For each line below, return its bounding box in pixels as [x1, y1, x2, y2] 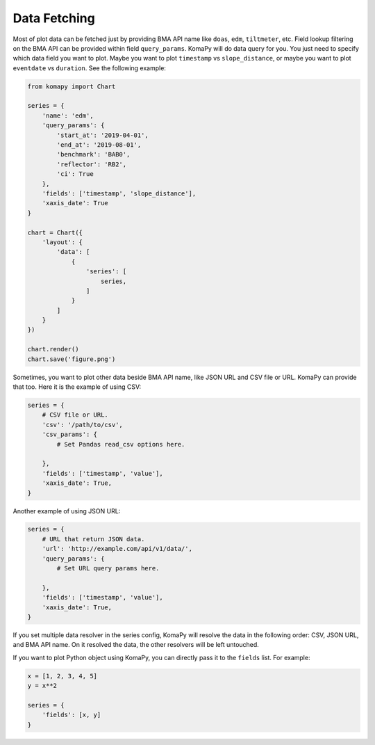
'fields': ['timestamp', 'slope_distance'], [42, 190, 197, 198]
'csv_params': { [42, 431, 97, 438]
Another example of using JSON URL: [12, 506, 121, 515]
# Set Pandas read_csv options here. [56, 440, 185, 448]
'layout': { [42, 238, 83, 246]
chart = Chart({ [27, 228, 83, 237]
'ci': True [56, 170, 94, 178]
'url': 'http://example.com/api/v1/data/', [42, 545, 192, 553]
